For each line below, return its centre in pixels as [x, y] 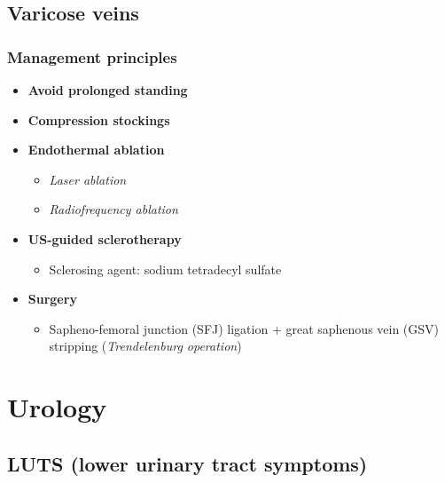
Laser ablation [88, 179]
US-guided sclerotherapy [105, 238]
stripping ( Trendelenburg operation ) [145, 346]
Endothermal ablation [96, 150]
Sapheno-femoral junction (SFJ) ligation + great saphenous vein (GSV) [244, 328]
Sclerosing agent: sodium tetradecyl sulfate [165, 269]
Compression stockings [99, 119]
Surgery [52, 299]
